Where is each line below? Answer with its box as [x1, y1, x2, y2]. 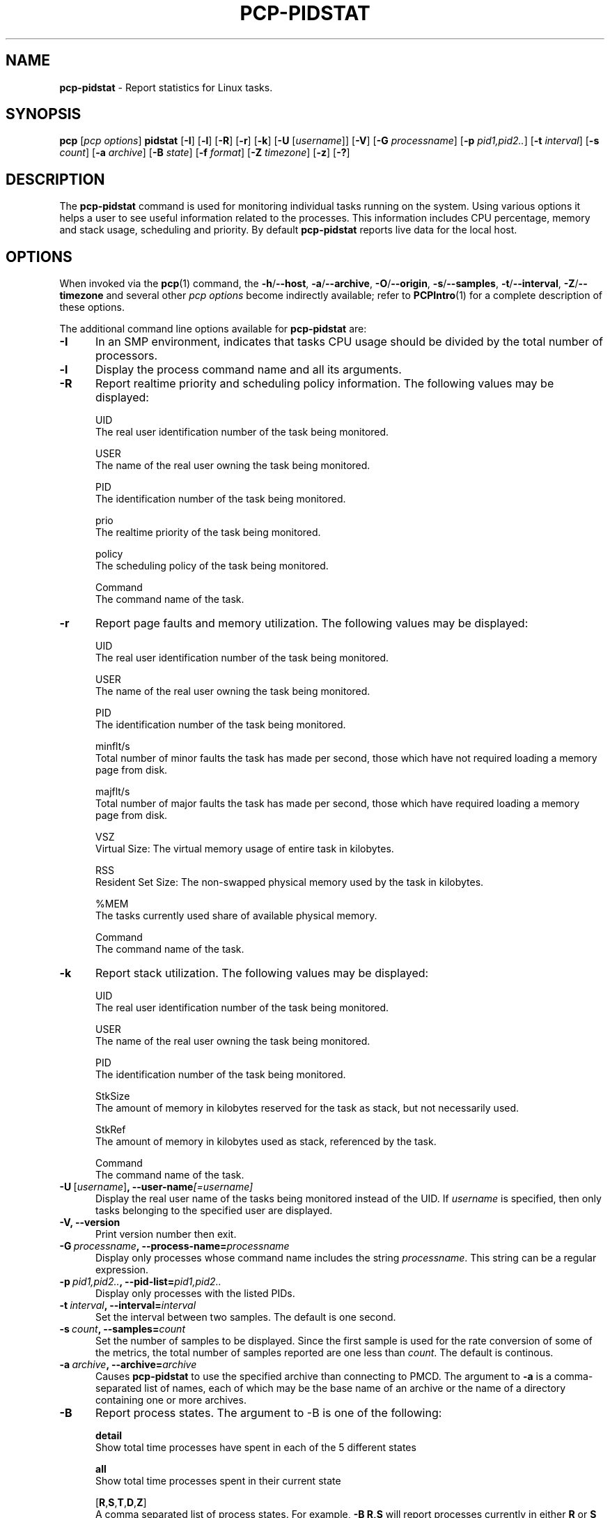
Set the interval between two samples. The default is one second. [95, 1311, 396, 1324]
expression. [95, 1264, 149, 1276]
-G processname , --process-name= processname [59, 1240, 290, 1252]
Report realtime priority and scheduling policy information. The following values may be [95, 376, 554, 391]
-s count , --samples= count [59, 1323, 185, 1335]
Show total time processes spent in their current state [95, 1475, 341, 1487]
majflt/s [95, 785, 130, 798]
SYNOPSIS [6, 105, 81, 123]
